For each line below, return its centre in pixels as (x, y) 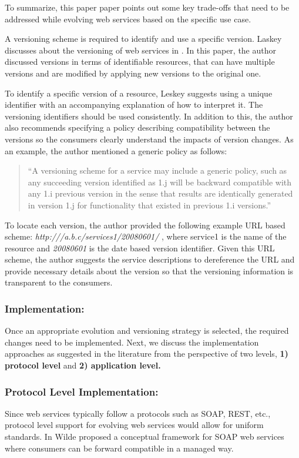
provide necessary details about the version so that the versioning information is (149, 271)
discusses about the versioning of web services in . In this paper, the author (140, 50)
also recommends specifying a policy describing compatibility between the (137, 127)
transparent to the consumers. (59, 282)
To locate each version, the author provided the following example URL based (145, 225)
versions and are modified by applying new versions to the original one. (133, 73)
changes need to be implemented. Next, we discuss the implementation (132, 342)
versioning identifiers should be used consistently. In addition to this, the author (149, 116)
